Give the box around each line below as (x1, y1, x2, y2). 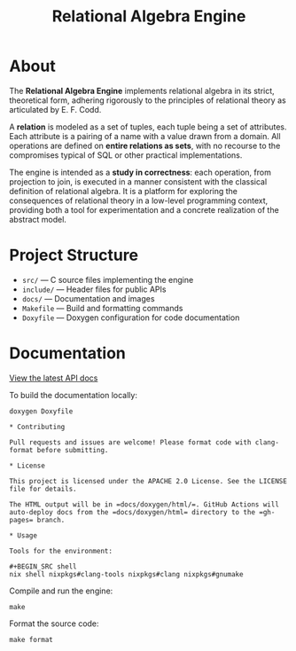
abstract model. (9, 214, 66, 224)
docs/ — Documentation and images (21, 293, 155, 303)
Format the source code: (9, 618, 99, 629)
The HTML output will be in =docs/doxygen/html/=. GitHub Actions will (9, 499, 279, 509)
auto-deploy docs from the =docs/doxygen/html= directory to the (9, 507, 255, 516)
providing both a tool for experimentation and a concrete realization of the (9, 204, 279, 215)
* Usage (9, 530, 38, 540)
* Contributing (9, 422, 66, 431)
